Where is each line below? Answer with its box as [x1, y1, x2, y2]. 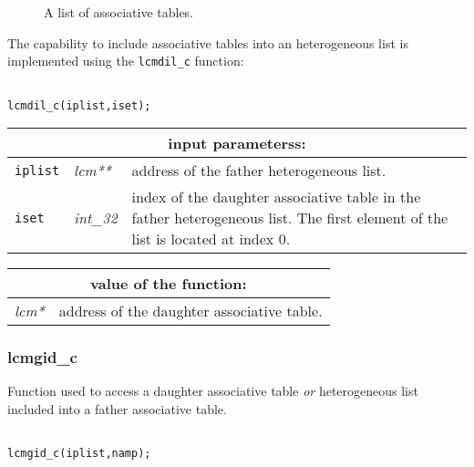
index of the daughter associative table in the [131, 186, 421, 208]
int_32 [74, 207, 118, 229]
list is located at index [131, 228, 274, 250]
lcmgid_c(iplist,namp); [7, 447, 151, 461]
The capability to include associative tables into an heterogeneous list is [7, 33, 408, 52]
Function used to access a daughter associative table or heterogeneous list [7, 381, 418, 400]
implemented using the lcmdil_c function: [7, 51, 244, 70]
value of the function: [90, 273, 247, 295]
